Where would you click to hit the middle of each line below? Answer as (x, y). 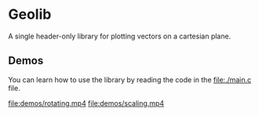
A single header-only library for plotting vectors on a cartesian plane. (120, 36)
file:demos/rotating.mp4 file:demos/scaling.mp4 (86, 103)
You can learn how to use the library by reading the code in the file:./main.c (130, 79)
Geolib (30, 14)
